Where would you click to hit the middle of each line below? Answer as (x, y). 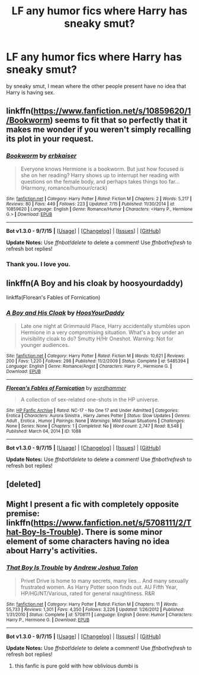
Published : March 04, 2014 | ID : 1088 (44, 431)
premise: (23, 514)
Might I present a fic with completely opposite (93, 504)
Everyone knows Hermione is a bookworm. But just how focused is (102, 169)
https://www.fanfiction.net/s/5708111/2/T (113, 523)
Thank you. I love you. (38, 264)
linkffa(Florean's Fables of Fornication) (53, 298)
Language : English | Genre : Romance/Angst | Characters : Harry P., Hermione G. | (89, 366)
